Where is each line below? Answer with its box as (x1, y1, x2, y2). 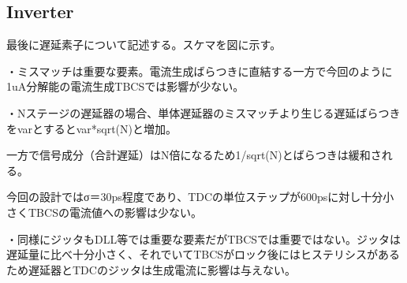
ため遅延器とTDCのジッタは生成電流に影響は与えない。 (6, 261, 296, 277)
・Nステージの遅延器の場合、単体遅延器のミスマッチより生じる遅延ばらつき (6, 104, 401, 121)
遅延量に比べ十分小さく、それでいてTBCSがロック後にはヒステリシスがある (6, 246, 401, 263)
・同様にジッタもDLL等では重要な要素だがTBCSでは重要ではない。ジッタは (6, 230, 401, 247)
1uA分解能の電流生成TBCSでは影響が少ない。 (6, 78, 245, 95)
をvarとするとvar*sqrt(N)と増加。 (6, 120, 177, 136)
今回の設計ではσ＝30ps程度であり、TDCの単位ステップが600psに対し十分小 (6, 188, 394, 205)
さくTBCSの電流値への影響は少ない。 (6, 203, 202, 220)
